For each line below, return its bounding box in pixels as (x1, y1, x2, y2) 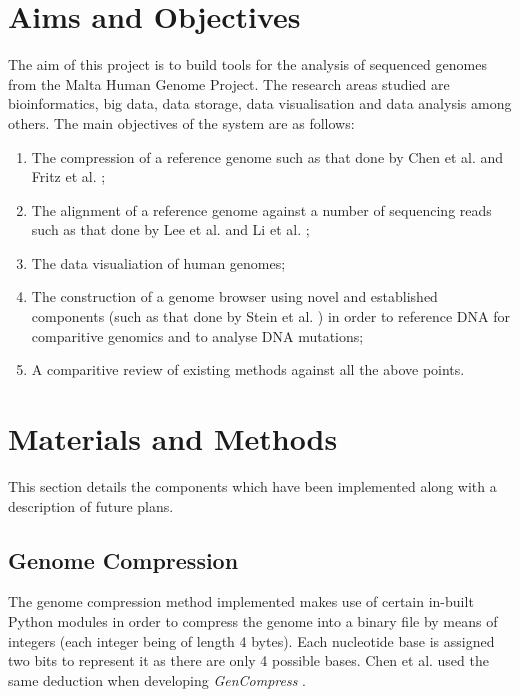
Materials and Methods (8, 418, 338, 459)
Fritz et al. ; (31, 166, 106, 187)
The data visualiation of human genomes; (31, 252, 286, 273)
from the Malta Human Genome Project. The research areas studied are (8, 73, 450, 94)
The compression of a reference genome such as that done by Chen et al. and (31, 146, 504, 167)
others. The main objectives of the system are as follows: (8, 112, 355, 133)
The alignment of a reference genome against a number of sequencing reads (31, 199, 492, 220)
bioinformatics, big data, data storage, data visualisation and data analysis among (8, 93, 512, 114)
